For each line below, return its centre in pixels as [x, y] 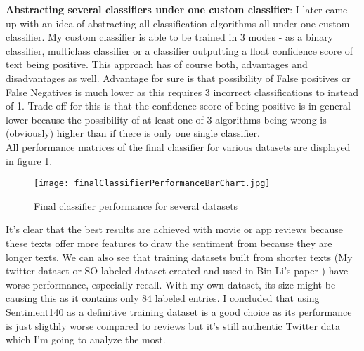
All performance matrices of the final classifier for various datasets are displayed [178, 146]
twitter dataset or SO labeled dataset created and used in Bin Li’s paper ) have [177, 271]
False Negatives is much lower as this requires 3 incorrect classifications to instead [182, 92]
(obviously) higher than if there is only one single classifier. [133, 133]
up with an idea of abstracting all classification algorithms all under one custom [178, 23]
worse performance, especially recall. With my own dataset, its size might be [171, 284]
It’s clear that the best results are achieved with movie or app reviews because [175, 229]
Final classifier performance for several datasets [136, 205]
